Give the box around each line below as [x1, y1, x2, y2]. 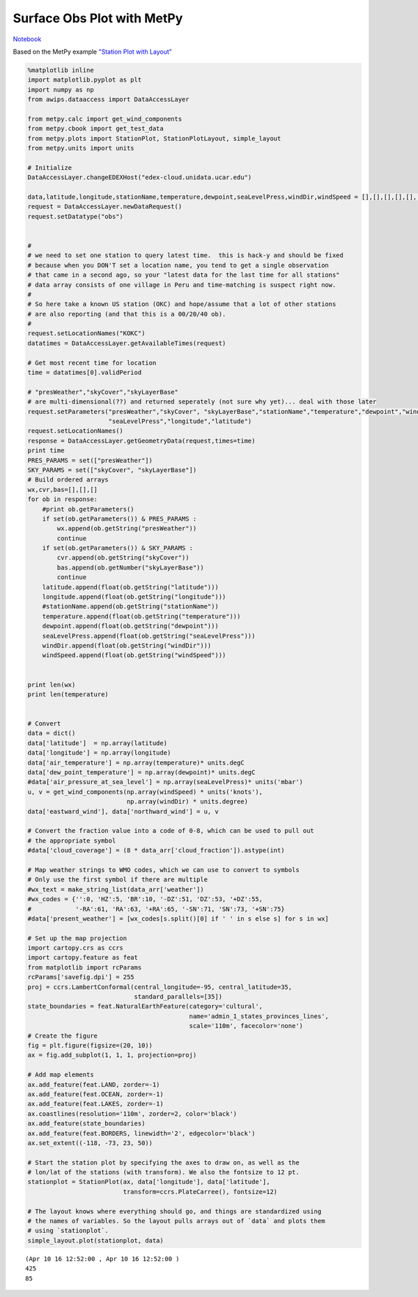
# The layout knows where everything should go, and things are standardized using [27, 1207, 322, 1215]
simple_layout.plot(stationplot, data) [27, 1236, 164, 1244]
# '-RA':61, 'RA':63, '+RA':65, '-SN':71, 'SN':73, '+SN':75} [27, 905, 285, 913]
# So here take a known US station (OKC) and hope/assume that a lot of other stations [27, 300, 336, 308]
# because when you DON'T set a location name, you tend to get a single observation [27, 261, 329, 269]
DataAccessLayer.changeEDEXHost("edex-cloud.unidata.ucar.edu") [27, 174, 252, 181]
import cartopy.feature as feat [27, 953, 139, 962]
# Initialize [27, 164, 72, 171]
